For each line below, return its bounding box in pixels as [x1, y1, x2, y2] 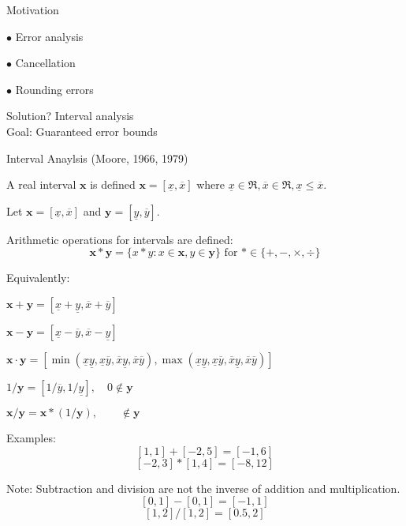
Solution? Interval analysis [6, 107, 134, 124]
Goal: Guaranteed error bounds [6, 122, 158, 139]
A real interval [6, 176, 76, 193]
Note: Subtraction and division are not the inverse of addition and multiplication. [6, 479, 400, 496]
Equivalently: [6, 269, 70, 286]
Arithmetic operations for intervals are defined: [6, 231, 233, 247]
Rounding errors [15, 81, 94, 97]
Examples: [6, 429, 56, 445]
